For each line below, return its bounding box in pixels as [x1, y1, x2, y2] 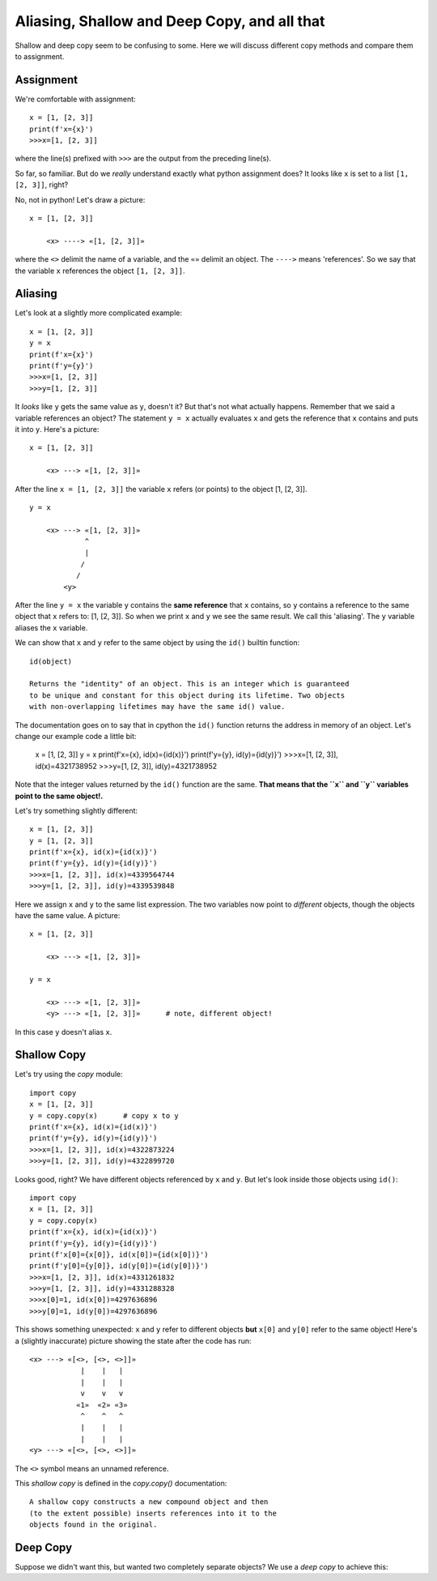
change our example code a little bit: [15, 731, 137, 741]
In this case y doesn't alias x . [15, 1027, 112, 1036]
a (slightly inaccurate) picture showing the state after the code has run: [15, 1335, 252, 1345]
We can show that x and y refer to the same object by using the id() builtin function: [15, 638, 299, 647]
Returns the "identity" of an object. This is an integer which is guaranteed [29, 679, 350, 689]
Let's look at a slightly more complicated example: [15, 308, 182, 318]
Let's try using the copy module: [15, 1070, 123, 1079]
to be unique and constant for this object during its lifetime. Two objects [29, 690, 346, 700]
